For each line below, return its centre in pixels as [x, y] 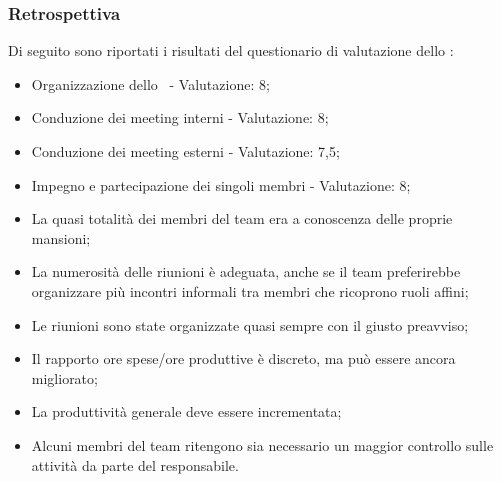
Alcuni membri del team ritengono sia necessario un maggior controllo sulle [262, 444]
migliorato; [64, 377]
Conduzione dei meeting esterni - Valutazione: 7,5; [185, 151]
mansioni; [61, 237]
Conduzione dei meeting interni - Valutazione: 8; [180, 117]
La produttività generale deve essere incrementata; [186, 411]
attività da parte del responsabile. [135, 464]
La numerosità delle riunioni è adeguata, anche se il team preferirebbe [246, 271]
